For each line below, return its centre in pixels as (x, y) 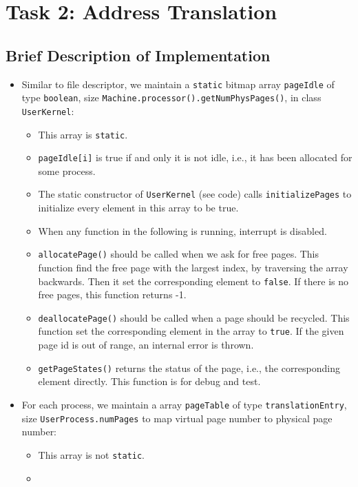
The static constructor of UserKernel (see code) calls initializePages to (195, 194)
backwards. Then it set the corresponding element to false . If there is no (193, 281)
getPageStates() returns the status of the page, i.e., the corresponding (189, 367)
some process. (67, 170)
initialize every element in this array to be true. (138, 208)
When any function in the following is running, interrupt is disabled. (182, 230)
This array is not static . (92, 454)
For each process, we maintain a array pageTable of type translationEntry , (184, 404)
